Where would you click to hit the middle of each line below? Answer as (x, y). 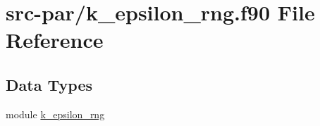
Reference (55, 40)
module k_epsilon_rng (55, 114)
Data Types (49, 84)
